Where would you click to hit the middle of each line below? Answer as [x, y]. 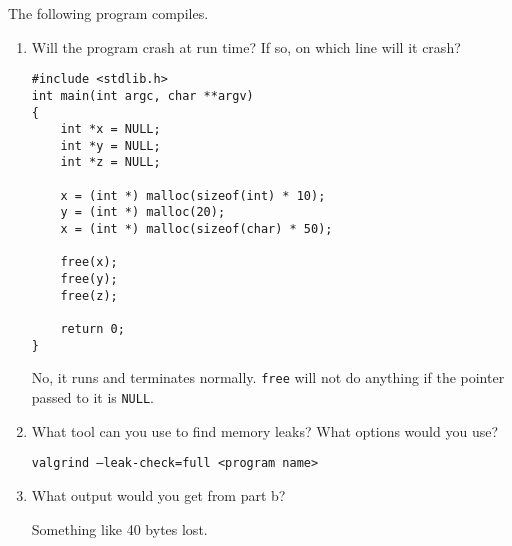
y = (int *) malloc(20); [143, 212]
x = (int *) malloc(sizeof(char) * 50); [196, 229]
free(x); [89, 262]
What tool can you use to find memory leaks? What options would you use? [265, 430]
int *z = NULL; [110, 162]
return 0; [92, 329]
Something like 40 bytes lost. [119, 528]
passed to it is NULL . [92, 397]
